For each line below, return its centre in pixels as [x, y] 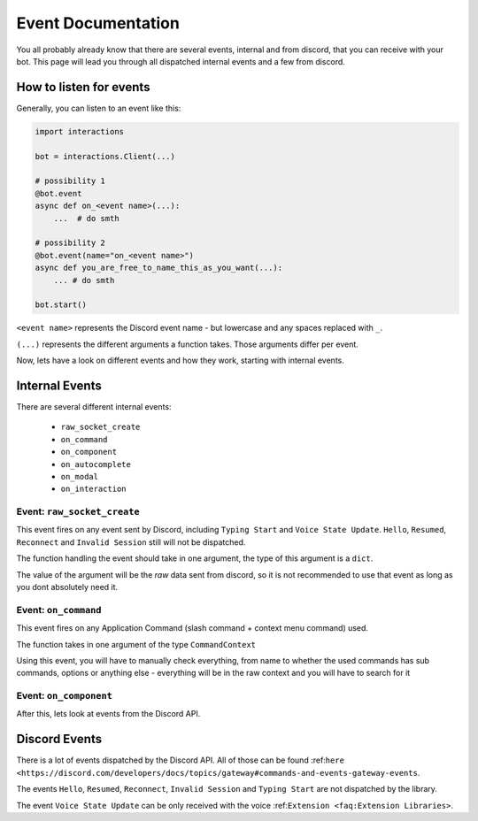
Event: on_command [59, 610]
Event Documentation [98, 23]
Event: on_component [64, 696]
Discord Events [59, 739]
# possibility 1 [70, 181]
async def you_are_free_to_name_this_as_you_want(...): [159, 268]
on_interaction [94, 489]
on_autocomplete [96, 464]
